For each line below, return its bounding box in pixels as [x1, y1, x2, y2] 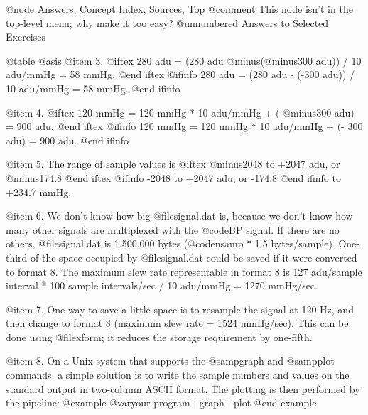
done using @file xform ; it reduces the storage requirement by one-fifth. [6, 329, 313, 344]
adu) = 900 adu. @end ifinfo [6, 132, 129, 147]
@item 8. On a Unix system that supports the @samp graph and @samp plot [6, 353, 335, 368]
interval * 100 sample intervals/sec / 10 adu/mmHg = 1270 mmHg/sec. [6, 278, 318, 293]
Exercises [6, 29, 45, 44]
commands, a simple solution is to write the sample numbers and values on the [6, 367, 350, 382]
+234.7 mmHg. [6, 184, 72, 199]
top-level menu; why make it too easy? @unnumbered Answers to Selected [6, 15, 329, 30]
